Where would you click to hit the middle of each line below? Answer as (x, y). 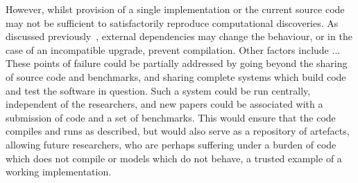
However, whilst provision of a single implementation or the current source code (175, 9)
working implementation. (59, 172)
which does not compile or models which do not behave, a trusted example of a (174, 158)
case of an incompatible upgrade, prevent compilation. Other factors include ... (173, 49)
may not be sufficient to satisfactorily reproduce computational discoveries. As (172, 22)
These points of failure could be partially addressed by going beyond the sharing (177, 63)
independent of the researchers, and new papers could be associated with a (164, 104)
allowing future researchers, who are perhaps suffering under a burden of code (171, 144)
